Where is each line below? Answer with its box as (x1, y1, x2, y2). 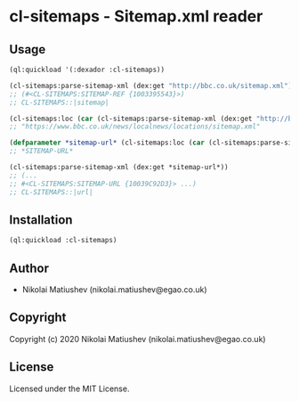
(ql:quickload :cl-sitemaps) (9, 236, 117, 245)
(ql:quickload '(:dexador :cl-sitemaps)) (9, 65, 166, 74)
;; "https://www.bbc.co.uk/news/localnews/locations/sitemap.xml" (9, 122, 261, 131)
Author (9, 260, 49, 275)
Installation (9, 212, 73, 227)
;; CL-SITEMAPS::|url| (9, 187, 93, 197)
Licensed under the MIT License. (9, 383, 130, 394)
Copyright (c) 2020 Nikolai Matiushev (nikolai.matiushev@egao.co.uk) (9, 333, 266, 344)
